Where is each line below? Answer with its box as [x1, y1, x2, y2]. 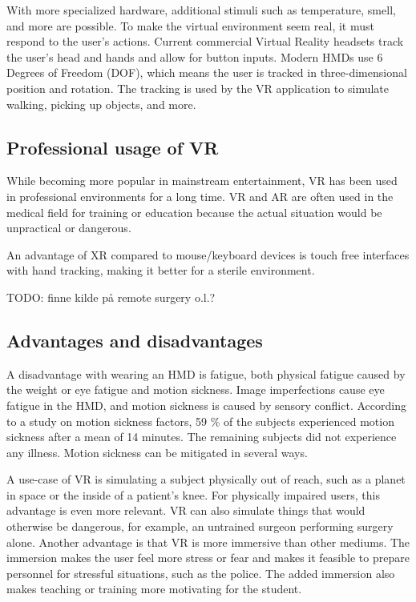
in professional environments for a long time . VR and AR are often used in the [6, 187, 394, 204]
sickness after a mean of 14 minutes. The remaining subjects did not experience [6, 428, 397, 445]
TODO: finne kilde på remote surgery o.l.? [6, 288, 216, 305]
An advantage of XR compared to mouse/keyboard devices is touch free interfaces [6, 246, 410, 263]
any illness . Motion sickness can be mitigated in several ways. [6, 443, 308, 460]
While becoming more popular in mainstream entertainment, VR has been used [6, 172, 398, 189]
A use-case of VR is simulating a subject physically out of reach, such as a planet [6, 471, 406, 488]
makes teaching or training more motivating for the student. [6, 580, 302, 597]
